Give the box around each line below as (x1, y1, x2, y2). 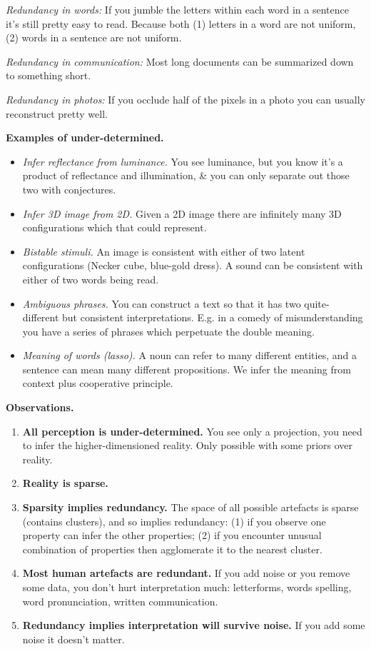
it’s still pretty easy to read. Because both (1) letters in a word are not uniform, (6, 16, 356, 31)
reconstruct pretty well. (6, 106, 108, 121)
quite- (304, 296, 330, 311)
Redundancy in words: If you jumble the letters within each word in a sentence (6, 2, 349, 16)
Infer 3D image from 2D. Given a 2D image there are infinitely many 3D (22, 206, 342, 221)
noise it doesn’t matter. (22, 631, 125, 646)
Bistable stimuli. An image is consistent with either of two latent (22, 243, 305, 258)
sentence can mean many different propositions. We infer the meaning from (22, 361, 351, 376)
